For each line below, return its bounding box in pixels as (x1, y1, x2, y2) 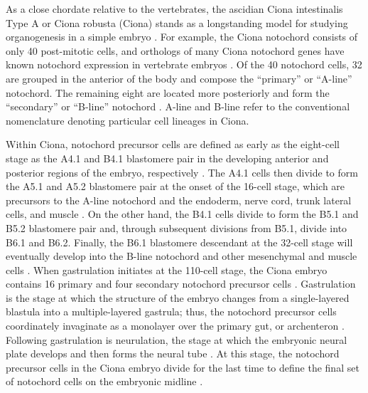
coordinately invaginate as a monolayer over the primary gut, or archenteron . (6, 318, 345, 333)
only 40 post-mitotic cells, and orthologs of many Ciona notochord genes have (6, 43, 345, 58)
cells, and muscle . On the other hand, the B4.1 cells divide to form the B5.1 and (6, 206, 359, 221)
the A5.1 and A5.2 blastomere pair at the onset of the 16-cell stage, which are (6, 179, 345, 194)
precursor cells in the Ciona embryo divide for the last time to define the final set (6, 360, 359, 374)
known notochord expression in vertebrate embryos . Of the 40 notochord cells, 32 (6, 57, 362, 72)
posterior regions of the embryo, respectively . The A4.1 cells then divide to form (6, 164, 358, 179)
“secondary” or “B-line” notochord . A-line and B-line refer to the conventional (6, 99, 350, 114)
